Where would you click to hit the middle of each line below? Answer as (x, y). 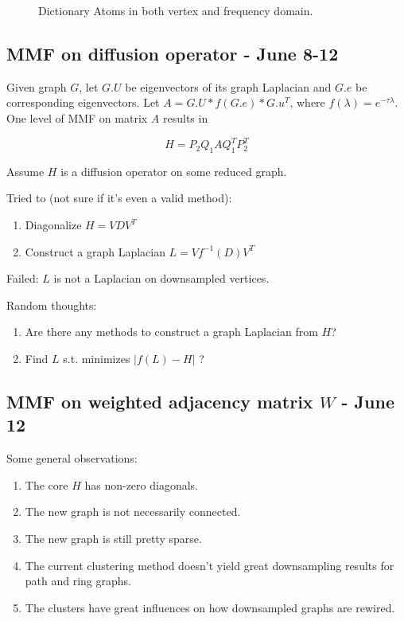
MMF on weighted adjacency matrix (160, 402)
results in (186, 117)
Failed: (23, 278)
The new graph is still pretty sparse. (113, 538)
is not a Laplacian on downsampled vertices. (161, 278)
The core (47, 484)
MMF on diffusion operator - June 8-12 (173, 53)
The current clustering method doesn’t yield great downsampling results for (210, 565)
